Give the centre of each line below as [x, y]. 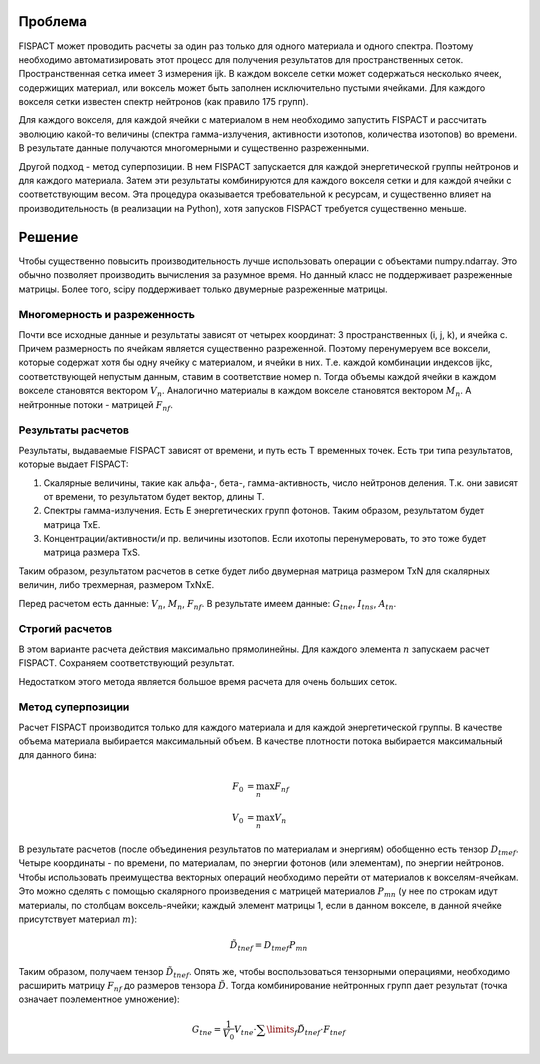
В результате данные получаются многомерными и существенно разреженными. [194, 148]
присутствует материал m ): [78, 919]
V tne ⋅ [245, 1030]
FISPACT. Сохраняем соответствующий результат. [126, 663]
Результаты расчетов [74, 430]
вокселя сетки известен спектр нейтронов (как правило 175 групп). [163, 102]
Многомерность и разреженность [106, 315]
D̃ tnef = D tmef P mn [269, 946]
